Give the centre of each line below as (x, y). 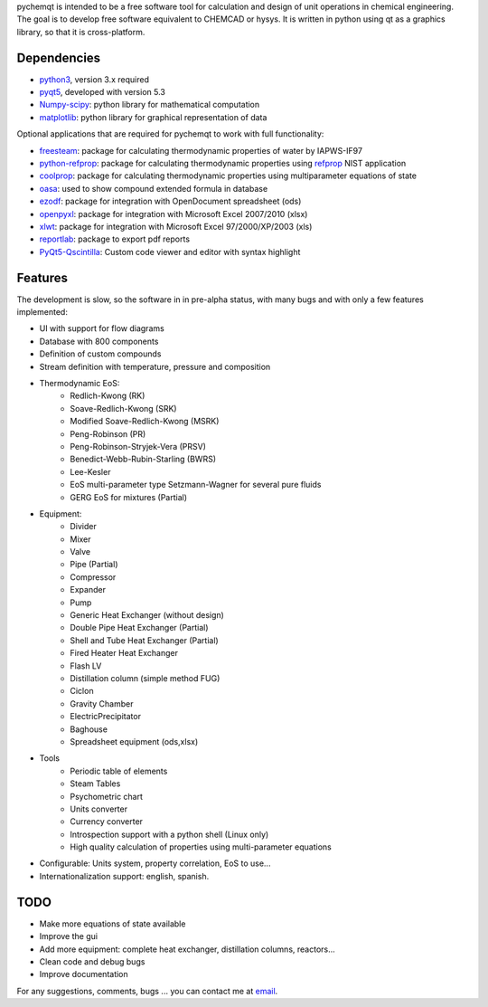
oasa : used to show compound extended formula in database (154, 188)
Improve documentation (84, 974)
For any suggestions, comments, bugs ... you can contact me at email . (147, 991)
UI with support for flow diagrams (102, 328)
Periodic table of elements (119, 771)
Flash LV (86, 666)
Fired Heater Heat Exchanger (124, 653)
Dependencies (59, 57)
